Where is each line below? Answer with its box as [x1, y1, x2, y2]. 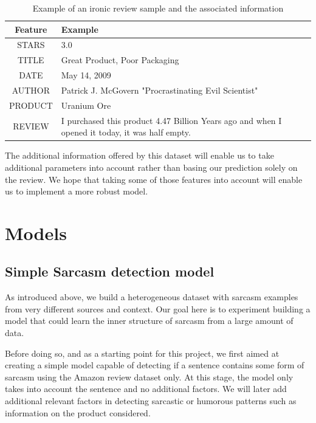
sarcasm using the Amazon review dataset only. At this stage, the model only [5, 370, 294, 383]
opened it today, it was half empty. [61, 126, 191, 139]
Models [5, 220, 67, 245]
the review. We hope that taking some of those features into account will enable [5, 173, 303, 185]
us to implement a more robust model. [5, 185, 148, 198]
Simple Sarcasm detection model [5, 262, 215, 281]
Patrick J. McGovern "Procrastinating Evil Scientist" [61, 83, 258, 96]
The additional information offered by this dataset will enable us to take [5, 149, 274, 162]
